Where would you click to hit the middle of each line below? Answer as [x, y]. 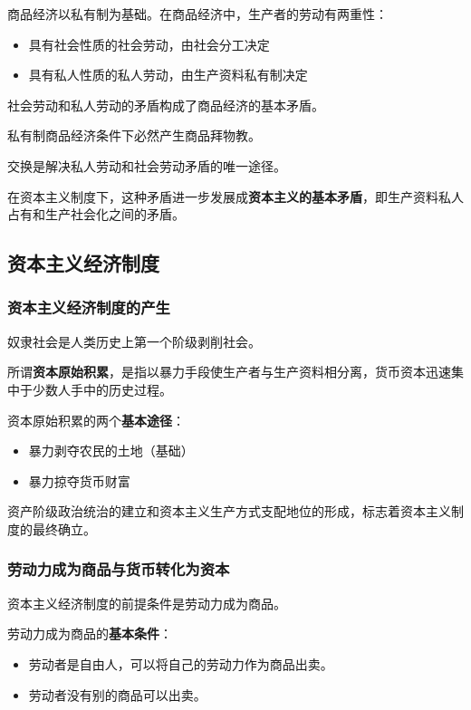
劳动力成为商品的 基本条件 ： [90, 633]
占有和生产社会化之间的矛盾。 [96, 214]
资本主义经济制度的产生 [89, 307]
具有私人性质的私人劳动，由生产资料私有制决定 [168, 75]
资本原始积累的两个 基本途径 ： [96, 420]
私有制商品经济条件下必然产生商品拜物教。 [134, 135]
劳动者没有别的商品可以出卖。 [117, 694]
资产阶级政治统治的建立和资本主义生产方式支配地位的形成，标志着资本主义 [229, 511]
